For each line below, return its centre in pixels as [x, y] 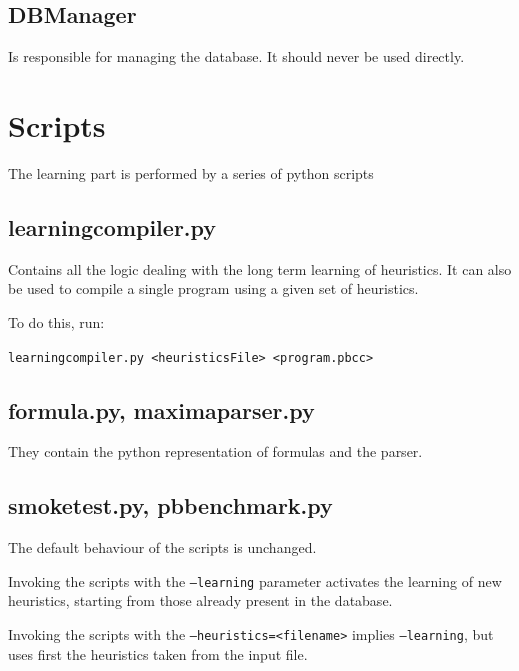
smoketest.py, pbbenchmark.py [170, 505]
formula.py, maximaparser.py [161, 409]
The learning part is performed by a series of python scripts [191, 172]
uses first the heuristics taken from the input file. [158, 653]
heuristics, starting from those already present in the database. [200, 600]
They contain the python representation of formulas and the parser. [215, 451]
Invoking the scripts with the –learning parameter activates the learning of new [255, 580]
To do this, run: [56, 321]
